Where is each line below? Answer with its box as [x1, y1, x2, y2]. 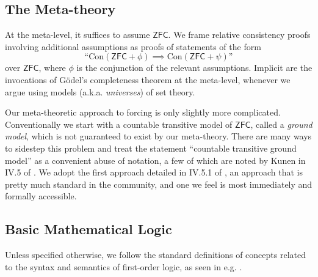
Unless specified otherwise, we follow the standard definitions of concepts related [5, 248, 306, 261]
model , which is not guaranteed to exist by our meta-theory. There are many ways [5, 130, 312, 142]
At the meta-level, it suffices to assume [5, 28, 150, 41]
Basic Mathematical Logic [5, 220, 172, 238]
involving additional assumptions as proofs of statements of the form [5, 40, 261, 53]
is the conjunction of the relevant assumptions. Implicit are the [76, 61, 313, 74]
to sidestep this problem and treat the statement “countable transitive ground [5, 141, 297, 154]
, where [38, 61, 66, 74]
